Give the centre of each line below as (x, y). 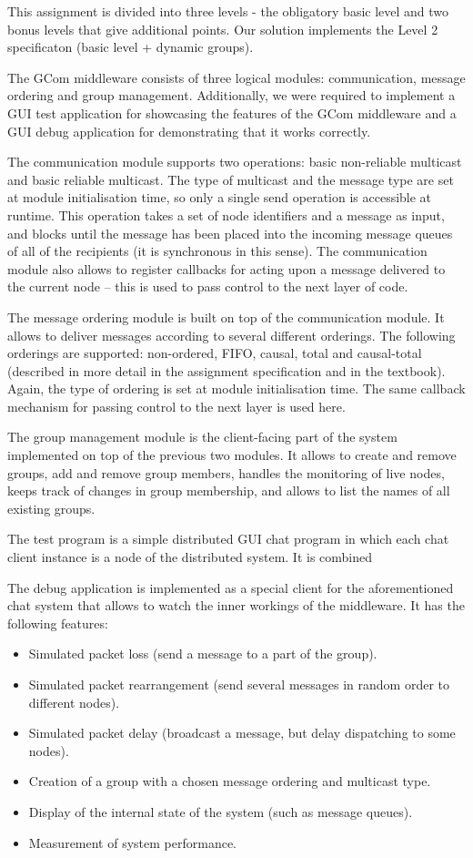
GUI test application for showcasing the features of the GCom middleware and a (232, 112)
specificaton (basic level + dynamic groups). (131, 47)
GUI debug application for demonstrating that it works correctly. (189, 131)
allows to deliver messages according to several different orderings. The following (231, 335)
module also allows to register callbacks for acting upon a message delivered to (226, 268)
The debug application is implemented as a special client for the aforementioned (231, 587)
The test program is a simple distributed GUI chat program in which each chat (228, 539)
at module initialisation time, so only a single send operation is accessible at (220, 197)
